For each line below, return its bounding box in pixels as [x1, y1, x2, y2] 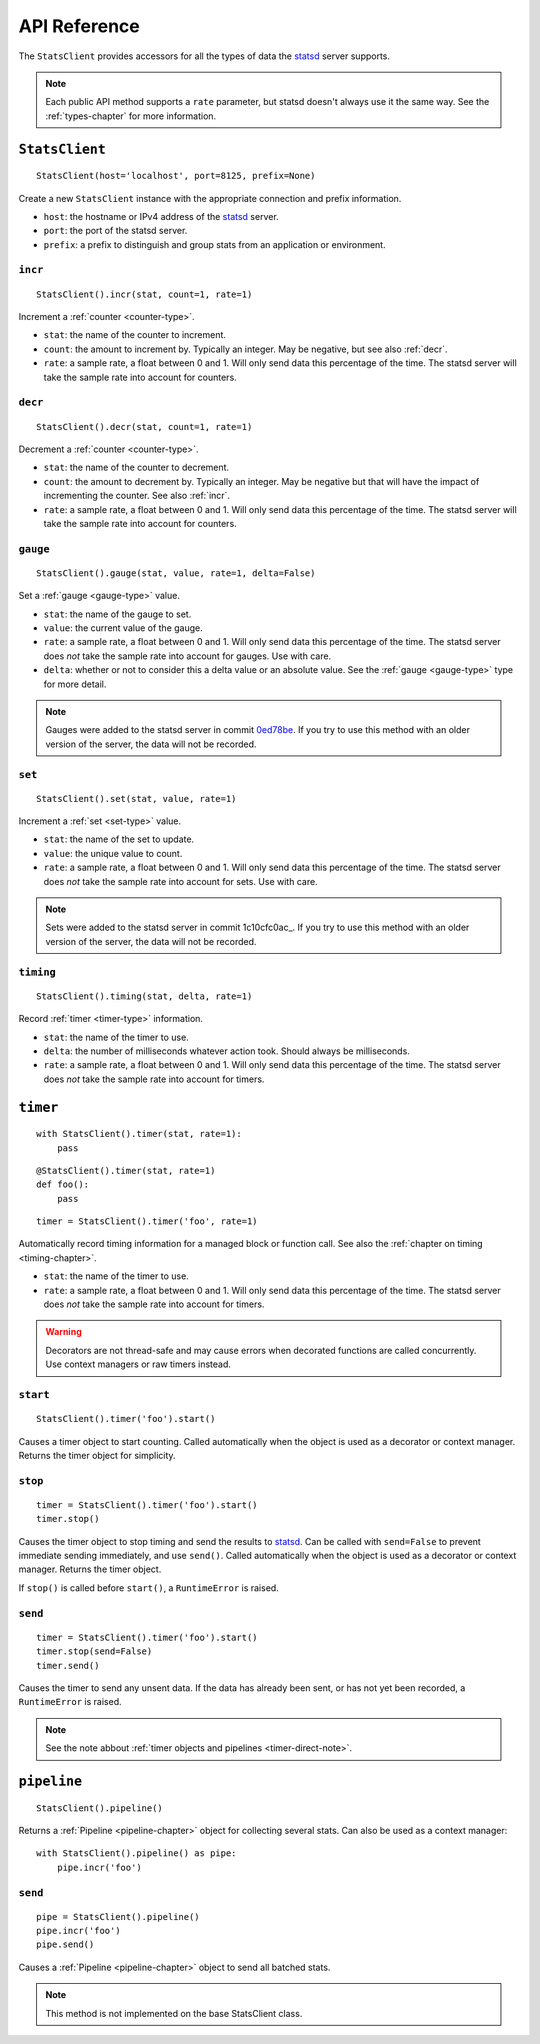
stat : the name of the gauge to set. [43, 608, 192, 620]
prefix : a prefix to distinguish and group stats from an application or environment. [43, 238, 386, 250]
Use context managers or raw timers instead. [45, 1358, 232, 1370]
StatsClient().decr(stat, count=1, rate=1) [36, 421, 253, 432]
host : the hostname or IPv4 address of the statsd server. [43, 210, 279, 222]
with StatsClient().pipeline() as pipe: [36, 1848, 237, 1859]
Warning [45, 1326, 82, 1338]
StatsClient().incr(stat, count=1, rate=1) [36, 288, 253, 300]
